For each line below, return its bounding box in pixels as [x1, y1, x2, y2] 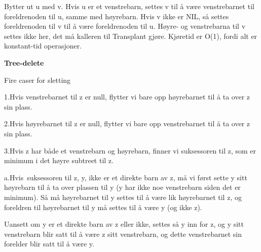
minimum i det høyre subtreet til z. [4, 155, 114, 166]
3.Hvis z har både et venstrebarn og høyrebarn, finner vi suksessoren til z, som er [4, 145, 256, 156]
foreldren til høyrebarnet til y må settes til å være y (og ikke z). [4, 201, 202, 212]
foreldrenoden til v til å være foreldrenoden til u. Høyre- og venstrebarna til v [4, 21, 246, 31]
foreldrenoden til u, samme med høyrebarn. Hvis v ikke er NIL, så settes [4, 11, 229, 21]
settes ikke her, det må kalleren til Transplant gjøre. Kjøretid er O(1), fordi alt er [4, 30, 257, 41]
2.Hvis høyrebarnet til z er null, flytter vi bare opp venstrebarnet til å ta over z [4, 118, 250, 129]
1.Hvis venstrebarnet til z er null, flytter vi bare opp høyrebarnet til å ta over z [4, 91, 250, 102]
